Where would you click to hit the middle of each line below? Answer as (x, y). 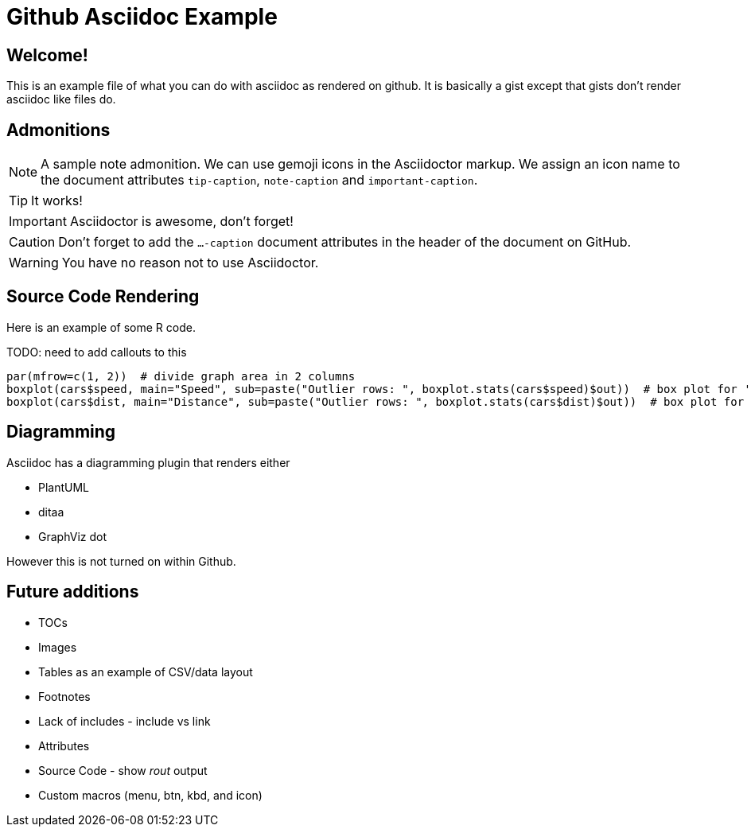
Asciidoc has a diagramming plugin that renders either (148, 462)
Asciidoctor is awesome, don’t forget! (181, 222)
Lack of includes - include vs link (125, 721)
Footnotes (64, 696)
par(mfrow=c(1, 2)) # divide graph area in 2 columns (181, 376)
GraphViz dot (72, 536)
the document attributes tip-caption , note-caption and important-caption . (259, 180)
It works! (57, 201)
